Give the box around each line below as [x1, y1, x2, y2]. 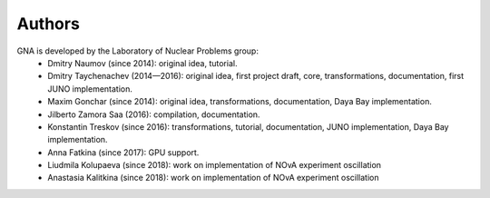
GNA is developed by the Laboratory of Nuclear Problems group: [16, 45, 259, 56]
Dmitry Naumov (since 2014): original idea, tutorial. [47, 57, 238, 68]
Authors [16, 14, 81, 34]
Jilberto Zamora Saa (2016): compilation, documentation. [47, 109, 260, 120]
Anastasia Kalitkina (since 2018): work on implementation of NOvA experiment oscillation [47, 173, 379, 183]
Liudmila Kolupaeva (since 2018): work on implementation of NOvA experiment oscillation [47, 160, 381, 171]
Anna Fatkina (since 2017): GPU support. [47, 146, 200, 158]
